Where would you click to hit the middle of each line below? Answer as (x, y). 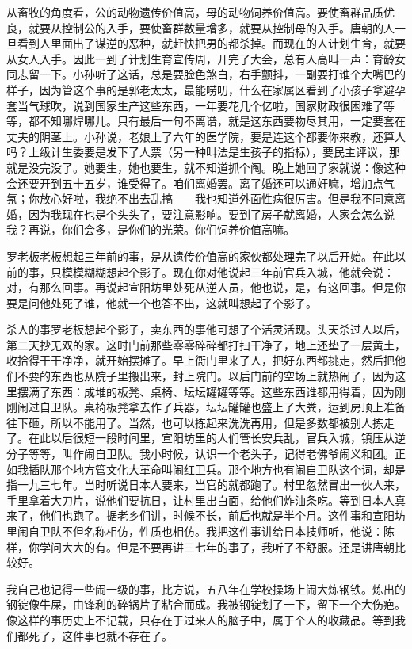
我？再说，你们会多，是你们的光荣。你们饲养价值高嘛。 (151, 229)
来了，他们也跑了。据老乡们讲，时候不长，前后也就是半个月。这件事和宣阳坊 (206, 515)
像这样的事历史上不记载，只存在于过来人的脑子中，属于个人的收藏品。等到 (200, 619)
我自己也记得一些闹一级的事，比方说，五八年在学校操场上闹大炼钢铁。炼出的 (206, 588)
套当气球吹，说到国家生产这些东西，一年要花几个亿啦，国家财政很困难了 (195, 105)
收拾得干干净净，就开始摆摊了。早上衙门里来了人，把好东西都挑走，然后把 (200, 360)
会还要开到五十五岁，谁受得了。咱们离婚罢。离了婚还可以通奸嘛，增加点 (195, 183)
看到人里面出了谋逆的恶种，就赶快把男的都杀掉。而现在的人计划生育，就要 (211, 43)
